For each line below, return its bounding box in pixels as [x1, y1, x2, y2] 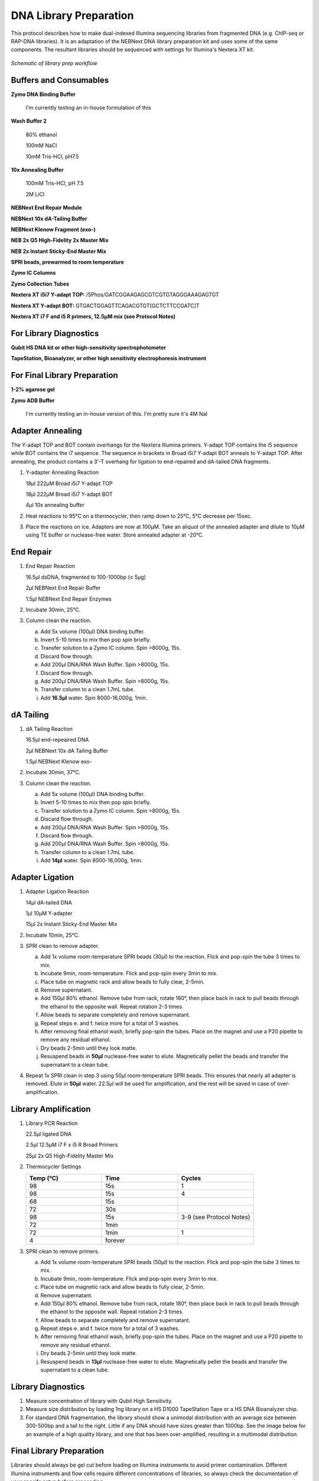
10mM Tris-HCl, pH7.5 [25, 153, 79, 160]
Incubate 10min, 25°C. [25, 931, 80, 938]
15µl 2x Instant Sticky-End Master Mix [25, 921, 118, 928]
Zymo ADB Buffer [11, 397, 55, 404]
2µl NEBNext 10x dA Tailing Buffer [25, 747, 109, 754]
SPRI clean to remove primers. [25, 1248, 100, 1255]
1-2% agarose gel [11, 386, 56, 393]
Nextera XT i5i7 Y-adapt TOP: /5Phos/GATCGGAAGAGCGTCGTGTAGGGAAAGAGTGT [11, 291, 220, 299]
